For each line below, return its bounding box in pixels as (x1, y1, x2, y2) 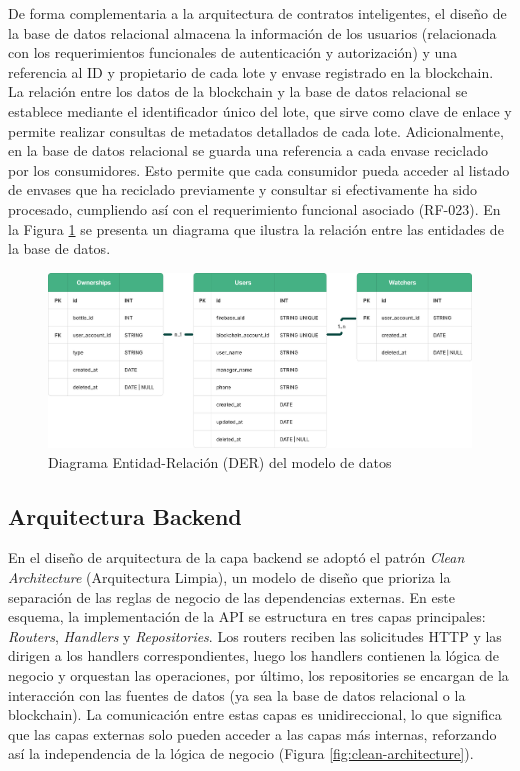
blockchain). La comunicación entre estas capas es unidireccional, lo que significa (8, 704, 502, 725)
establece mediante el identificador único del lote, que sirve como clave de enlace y (8, 100, 512, 121)
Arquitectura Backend (8, 500, 242, 531)
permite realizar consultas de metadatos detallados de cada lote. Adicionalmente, (8, 120, 504, 141)
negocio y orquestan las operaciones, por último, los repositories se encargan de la (8, 664, 509, 685)
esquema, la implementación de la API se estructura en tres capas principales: (8, 606, 486, 627)
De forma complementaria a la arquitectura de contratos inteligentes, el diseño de (8, 3, 507, 23)
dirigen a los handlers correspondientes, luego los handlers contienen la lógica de (8, 645, 500, 666)
